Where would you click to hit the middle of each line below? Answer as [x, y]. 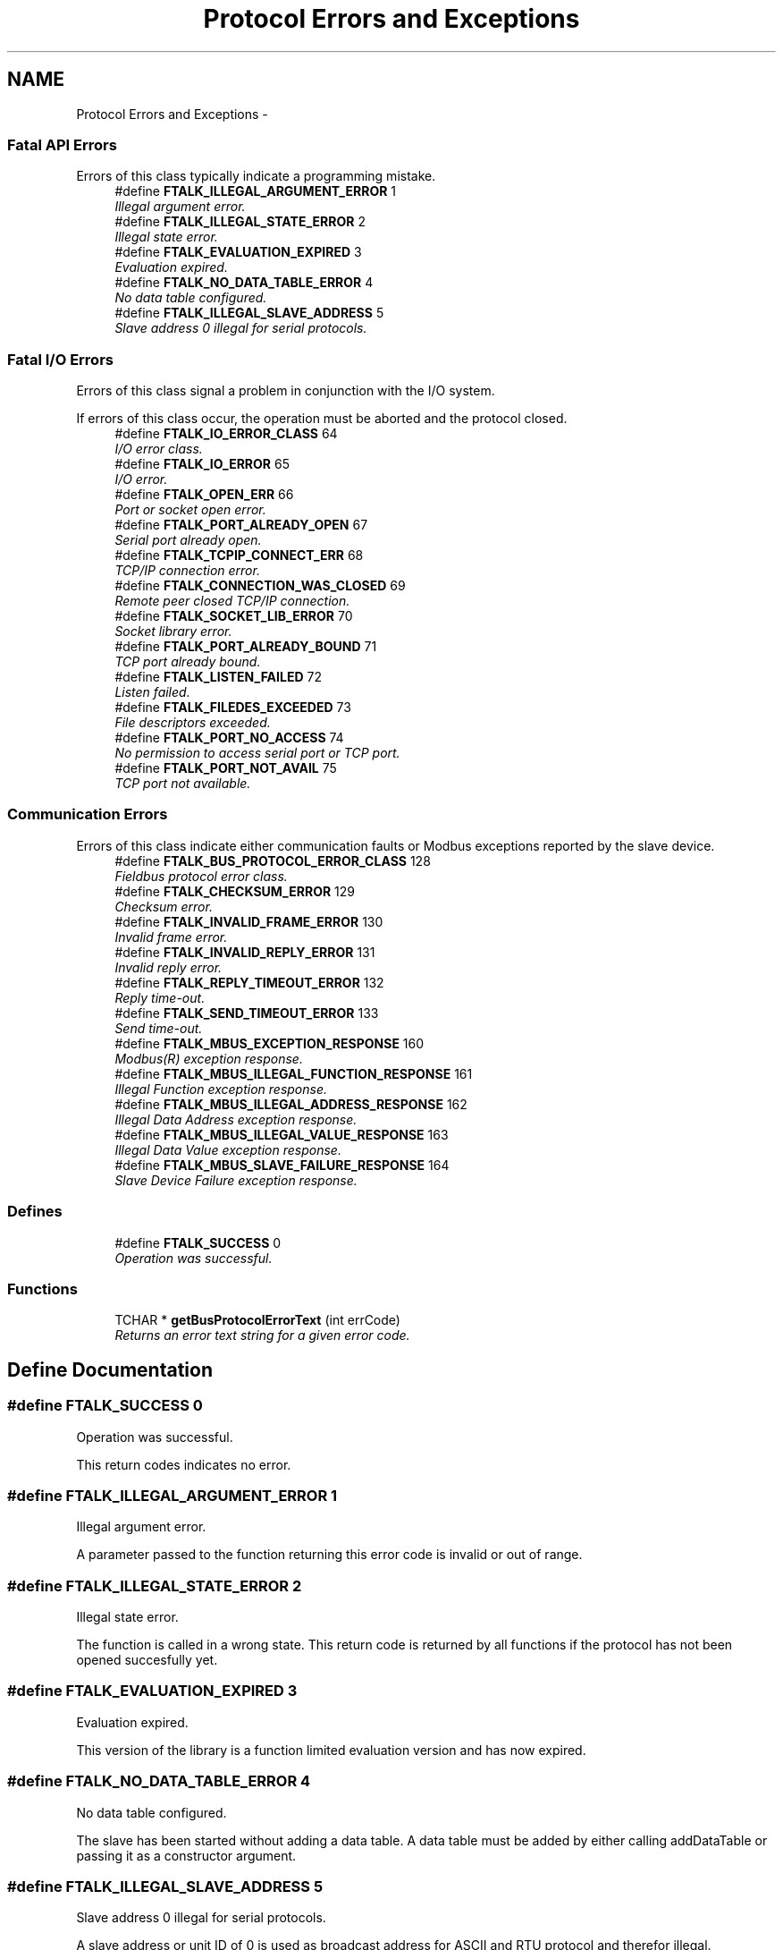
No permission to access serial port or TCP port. [257, 753]
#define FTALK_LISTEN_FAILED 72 [218, 677]
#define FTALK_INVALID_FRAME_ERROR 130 [249, 921]
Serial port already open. [188, 540]
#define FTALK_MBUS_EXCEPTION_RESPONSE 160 [269, 1043]
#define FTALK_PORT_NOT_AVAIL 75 [226, 768]
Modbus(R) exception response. [209, 1058]
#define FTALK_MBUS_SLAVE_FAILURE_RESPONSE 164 [282, 1165]
